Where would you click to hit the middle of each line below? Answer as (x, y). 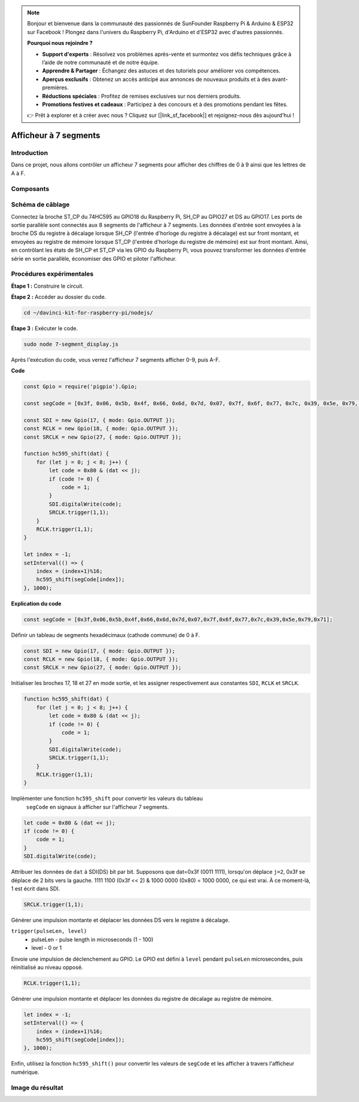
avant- (280, 79)
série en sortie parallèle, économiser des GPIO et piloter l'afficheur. (94, 258)
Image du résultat (37, 1088)
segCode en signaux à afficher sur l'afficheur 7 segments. (98, 807)
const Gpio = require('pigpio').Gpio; (80, 387)
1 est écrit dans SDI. (36, 889)
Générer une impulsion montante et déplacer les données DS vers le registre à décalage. (120, 920)
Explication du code (36, 603)
